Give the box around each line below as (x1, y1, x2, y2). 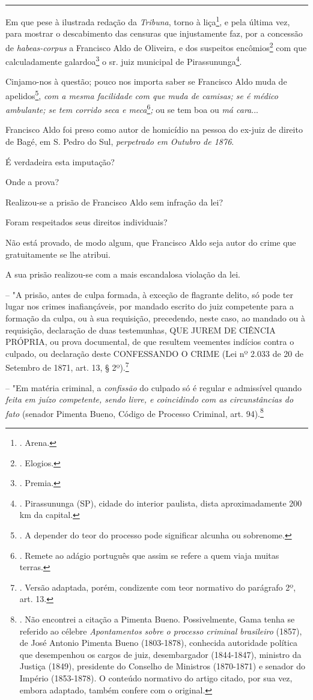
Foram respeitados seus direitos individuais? (5, 216, 168, 228)
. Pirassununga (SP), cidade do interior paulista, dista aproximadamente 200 (19, 496, 302, 509)
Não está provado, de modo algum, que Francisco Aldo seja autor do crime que (5, 236, 296, 248)
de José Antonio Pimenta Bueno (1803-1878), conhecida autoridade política (19, 636, 298, 649)
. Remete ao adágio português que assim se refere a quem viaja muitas (19, 549, 279, 561)
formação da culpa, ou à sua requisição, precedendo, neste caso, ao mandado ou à (5, 311, 305, 324)
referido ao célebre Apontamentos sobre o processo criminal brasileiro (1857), (19, 624, 302, 637)
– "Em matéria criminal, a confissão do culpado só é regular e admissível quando (5, 381, 302, 394)
